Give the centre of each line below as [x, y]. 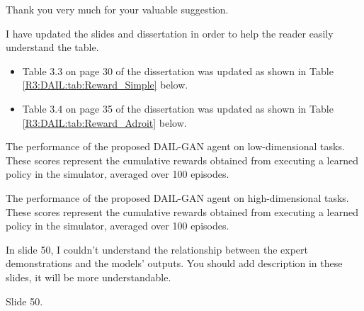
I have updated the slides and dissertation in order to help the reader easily [170, 33]
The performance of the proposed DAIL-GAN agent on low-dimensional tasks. [175, 146]
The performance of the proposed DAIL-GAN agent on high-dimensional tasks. [177, 197]
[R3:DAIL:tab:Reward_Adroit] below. [104, 122]
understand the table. [52, 47]
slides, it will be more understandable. [89, 277]
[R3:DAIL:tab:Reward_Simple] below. [105, 85]
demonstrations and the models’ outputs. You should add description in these [174, 263]
